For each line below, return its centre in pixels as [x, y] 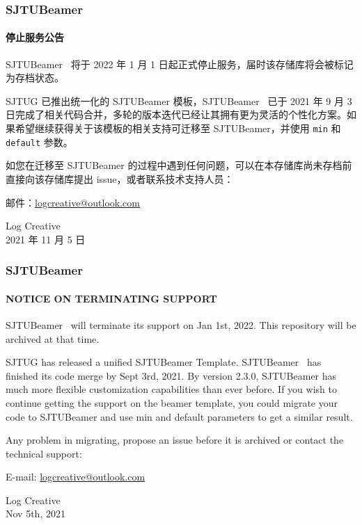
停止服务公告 [35, 37]
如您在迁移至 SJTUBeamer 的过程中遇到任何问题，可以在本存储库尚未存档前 [179, 165]
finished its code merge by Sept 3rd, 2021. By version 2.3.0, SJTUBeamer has [171, 375]
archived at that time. [53, 338]
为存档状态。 [35, 78]
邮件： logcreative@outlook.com [73, 202]
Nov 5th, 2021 [36, 514]
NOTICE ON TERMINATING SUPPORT [111, 298]
